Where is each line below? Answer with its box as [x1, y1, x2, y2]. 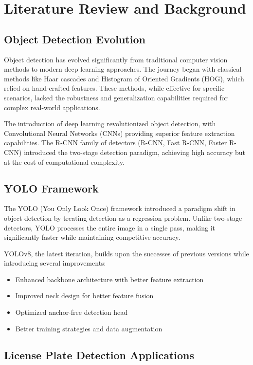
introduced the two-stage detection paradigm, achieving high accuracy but [24, 147, 246, 157]
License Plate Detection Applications [4, 347, 194, 362]
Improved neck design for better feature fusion [15, 290, 154, 301]
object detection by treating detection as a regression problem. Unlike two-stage [4, 212, 242, 223]
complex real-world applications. [4, 102, 100, 112]
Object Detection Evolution [4, 31, 145, 46]
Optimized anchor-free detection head [15, 307, 128, 317]
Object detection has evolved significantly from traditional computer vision [4, 54, 228, 64]
